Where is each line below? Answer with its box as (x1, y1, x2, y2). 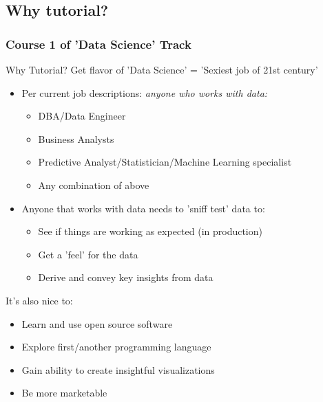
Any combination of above (38, 177, 149, 192)
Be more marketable (21, 386, 107, 400)
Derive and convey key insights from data (38, 270, 213, 284)
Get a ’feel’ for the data (38, 247, 138, 261)
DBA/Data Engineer (38, 109, 126, 123)
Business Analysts (38, 131, 114, 146)
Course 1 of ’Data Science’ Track (6, 35, 191, 52)
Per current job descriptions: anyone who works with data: (21, 85, 268, 100)
